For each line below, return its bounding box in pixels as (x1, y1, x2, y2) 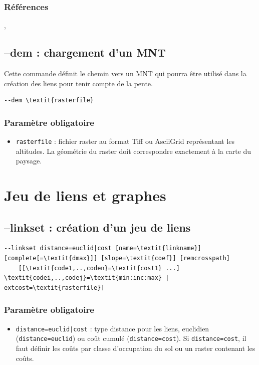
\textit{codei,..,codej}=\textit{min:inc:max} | (4, 274, 169, 282)
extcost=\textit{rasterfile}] (4, 284, 105, 291)
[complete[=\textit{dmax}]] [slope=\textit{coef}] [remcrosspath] (4, 255, 230, 262)
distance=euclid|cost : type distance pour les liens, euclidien (16, 323, 209, 333)
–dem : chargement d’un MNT (4, 45, 166, 60)
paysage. (16, 155, 42, 166)
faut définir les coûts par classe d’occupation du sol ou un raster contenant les (16, 342, 255, 353)
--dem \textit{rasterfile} (4, 97, 94, 104)
